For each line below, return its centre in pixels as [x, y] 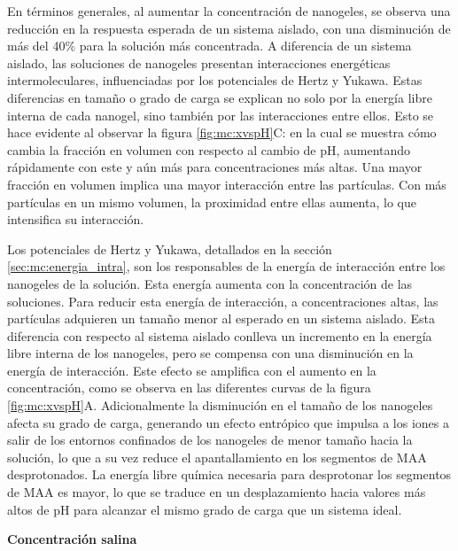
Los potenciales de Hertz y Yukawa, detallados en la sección [170, 248]
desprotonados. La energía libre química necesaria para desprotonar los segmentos [229, 474]
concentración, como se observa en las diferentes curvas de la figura [189, 388]
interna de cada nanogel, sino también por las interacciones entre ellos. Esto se [221, 115]
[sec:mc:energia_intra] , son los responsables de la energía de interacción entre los [226, 266]
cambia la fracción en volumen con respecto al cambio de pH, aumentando [209, 149]
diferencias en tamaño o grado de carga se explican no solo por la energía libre [220, 97]
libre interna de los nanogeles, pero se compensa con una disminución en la [210, 353]
